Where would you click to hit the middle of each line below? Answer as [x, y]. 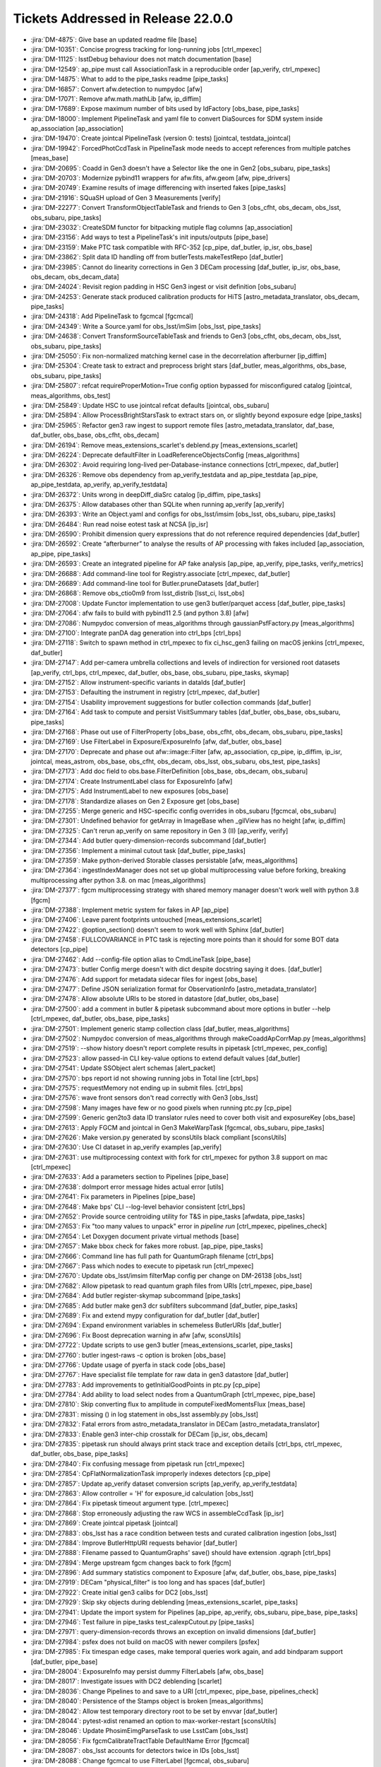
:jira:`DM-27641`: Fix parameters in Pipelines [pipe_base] [113, 1197]
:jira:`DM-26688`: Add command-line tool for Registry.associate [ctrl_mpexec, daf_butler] [161, 573]
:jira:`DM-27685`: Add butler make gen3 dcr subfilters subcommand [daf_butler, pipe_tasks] [164, 1305]
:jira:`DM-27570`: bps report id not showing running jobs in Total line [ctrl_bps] [145, 1078]
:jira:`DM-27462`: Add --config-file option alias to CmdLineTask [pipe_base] [141, 959]
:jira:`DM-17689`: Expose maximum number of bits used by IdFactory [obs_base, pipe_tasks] [165, 109]
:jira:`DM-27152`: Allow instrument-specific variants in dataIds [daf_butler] [138, 682]
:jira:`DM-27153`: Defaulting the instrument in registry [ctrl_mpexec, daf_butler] [145, 692]
